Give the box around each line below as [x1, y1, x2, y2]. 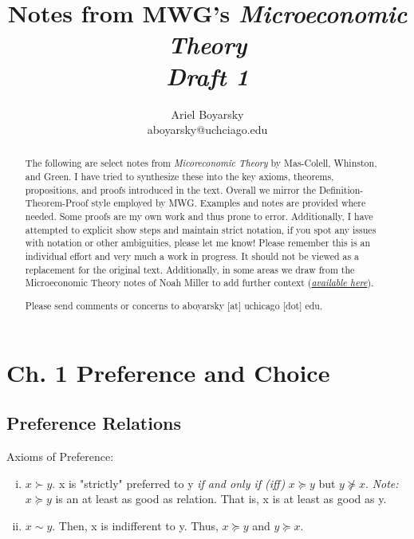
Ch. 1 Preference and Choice [6, 356, 330, 388]
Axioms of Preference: [6, 447, 114, 464]
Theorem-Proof [25, 196, 89, 210]
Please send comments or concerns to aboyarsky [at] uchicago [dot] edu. [25, 298, 323, 312]
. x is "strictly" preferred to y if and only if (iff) [52, 474, 286, 491]
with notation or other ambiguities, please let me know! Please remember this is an [25, 236, 371, 250]
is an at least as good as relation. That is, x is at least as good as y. [55, 490, 387, 507]
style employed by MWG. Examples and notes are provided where [91, 196, 366, 210]
